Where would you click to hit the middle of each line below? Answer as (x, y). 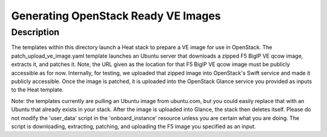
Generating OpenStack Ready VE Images (116, 16)
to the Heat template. (38, 90)
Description (35, 32)
